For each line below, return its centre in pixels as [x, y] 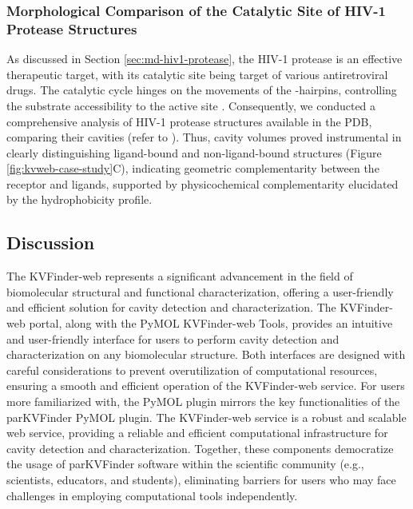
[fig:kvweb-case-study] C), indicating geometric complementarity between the [193, 168]
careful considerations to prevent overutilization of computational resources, [192, 370]
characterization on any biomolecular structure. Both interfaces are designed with [206, 354]
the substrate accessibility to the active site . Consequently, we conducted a [191, 105]
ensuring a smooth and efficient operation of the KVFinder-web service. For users [206, 386]
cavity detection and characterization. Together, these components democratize [200, 448]
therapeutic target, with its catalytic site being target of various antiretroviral [197, 74]
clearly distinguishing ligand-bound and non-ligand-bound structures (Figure [194, 152]
